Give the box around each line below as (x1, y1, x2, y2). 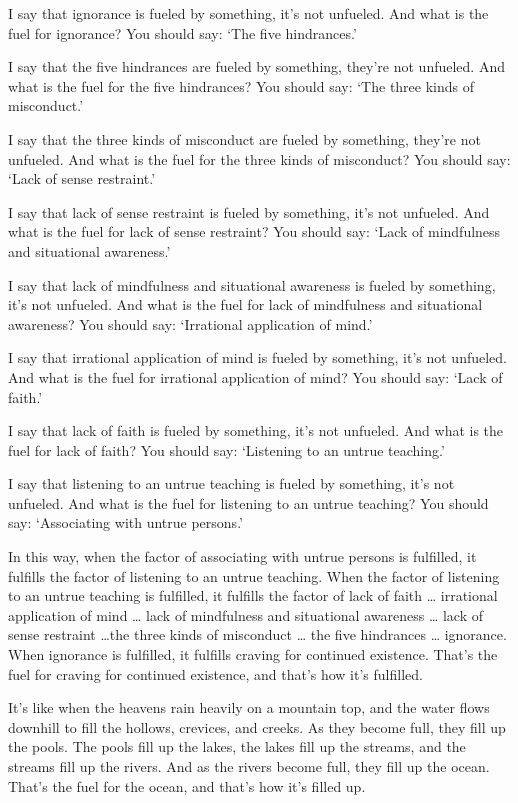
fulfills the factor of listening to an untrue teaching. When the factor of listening (8, 565, 500, 586)
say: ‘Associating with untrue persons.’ (8, 512, 243, 533)
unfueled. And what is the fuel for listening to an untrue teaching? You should (8, 492, 489, 513)
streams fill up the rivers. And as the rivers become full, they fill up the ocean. (8, 756, 490, 776)
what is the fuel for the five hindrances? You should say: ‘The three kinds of (8, 75, 475, 96)
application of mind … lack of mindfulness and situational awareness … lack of (8, 604, 483, 625)
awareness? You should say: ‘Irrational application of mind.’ (8, 313, 373, 334)
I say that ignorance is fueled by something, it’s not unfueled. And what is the (8, 3, 489, 23)
